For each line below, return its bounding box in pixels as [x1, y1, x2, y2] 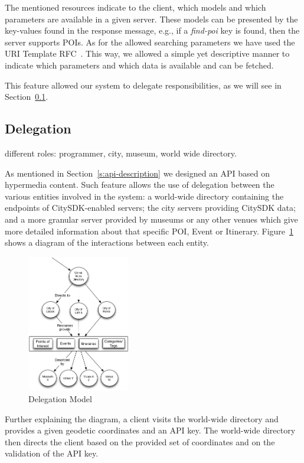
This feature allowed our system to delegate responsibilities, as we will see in [5, 79, 282, 91]
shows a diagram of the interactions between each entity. [5, 236, 209, 249]
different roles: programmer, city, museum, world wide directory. [5, 146, 237, 159]
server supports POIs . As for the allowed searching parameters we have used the [5, 35, 295, 48]
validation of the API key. [5, 447, 99, 459]
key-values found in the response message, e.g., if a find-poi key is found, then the [5, 24, 300, 37]
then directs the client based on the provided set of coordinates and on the [5, 435, 275, 448]
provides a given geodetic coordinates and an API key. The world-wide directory [5, 424, 296, 436]
